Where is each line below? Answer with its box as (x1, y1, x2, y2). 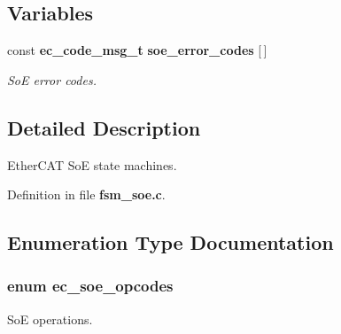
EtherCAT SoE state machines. (7, 155, 177, 174)
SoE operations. (7, 309, 93, 328)
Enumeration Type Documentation (7, 229, 334, 256)
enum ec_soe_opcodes (7, 275, 174, 297)
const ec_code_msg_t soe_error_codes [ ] (7, 41, 267, 59)
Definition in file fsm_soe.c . (7, 185, 166, 204)
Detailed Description (7, 113, 201, 141)
